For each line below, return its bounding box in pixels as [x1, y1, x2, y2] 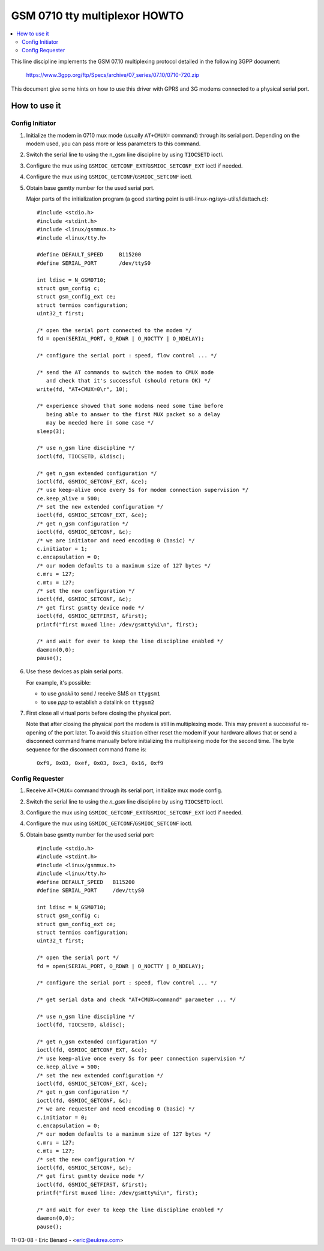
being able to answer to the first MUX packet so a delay [46, 411, 220, 417]
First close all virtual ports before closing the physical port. [26, 709, 172, 717]
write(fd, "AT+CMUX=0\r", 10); [37, 386, 129, 393]
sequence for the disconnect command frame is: [26, 745, 147, 753]
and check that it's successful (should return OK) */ [46, 377, 211, 384]
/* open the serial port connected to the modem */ [37, 327, 192, 333]
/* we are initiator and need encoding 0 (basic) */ [37, 537, 195, 544]
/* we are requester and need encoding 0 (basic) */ [37, 1106, 195, 1112]
